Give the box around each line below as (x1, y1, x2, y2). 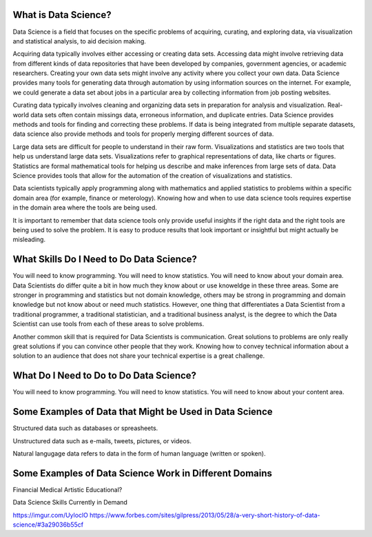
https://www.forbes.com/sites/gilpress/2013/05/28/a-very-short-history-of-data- (90, 511, 320, 519)
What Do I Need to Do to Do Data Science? (12, 369, 196, 382)
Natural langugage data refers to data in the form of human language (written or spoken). (12, 449, 266, 458)
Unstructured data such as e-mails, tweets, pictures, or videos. (12, 436, 192, 445)
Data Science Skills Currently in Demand (12, 498, 127, 507)
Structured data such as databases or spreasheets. (12, 424, 158, 432)
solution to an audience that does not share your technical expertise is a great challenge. (12, 352, 265, 360)
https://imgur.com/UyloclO (12, 511, 89, 519)
